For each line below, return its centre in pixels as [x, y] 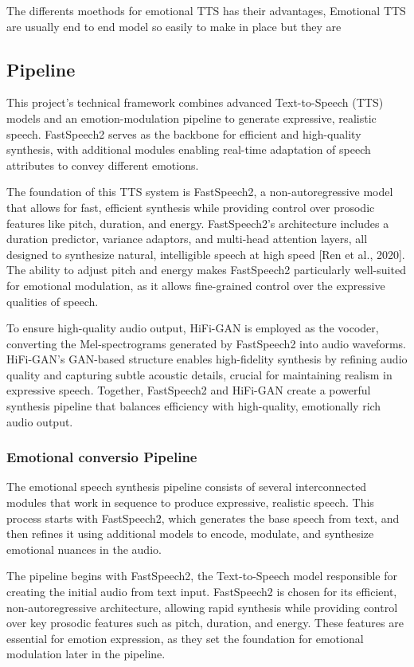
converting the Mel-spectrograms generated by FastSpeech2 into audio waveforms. [206, 343]
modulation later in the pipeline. [86, 654]
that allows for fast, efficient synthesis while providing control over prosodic [191, 207]
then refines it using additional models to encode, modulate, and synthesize [190, 534]
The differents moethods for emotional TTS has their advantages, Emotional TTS [206, 10]
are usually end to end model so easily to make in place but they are [174, 26]
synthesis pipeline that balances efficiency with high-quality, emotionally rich [194, 406]
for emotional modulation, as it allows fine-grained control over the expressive [196, 285]
